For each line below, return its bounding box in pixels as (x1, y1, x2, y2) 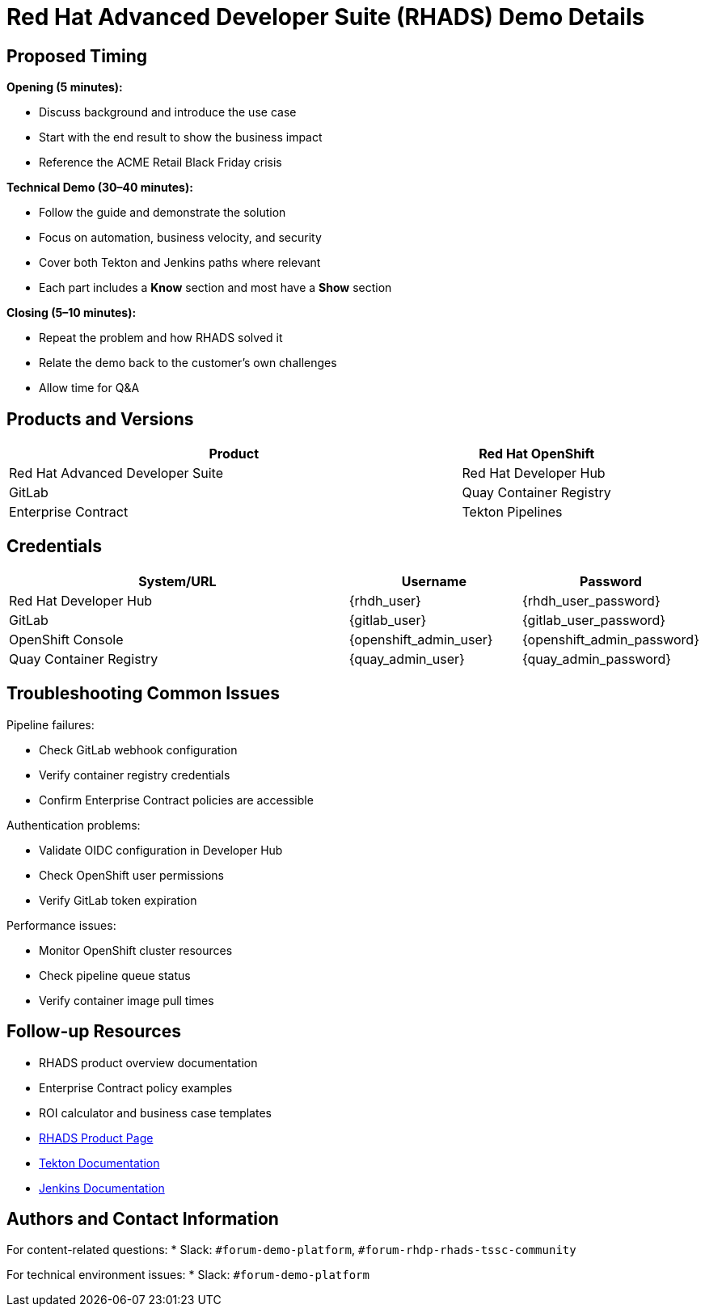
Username (401, 572, 466, 589)
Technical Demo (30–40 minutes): (6, 180, 193, 195)
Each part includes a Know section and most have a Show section (39, 281, 392, 295)
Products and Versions (6, 408, 194, 429)
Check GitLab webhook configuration (39, 742, 238, 757)
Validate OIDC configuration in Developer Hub (39, 842, 283, 857)
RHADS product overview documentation (39, 1055, 258, 1070)
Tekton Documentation (39, 1155, 160, 1170)
